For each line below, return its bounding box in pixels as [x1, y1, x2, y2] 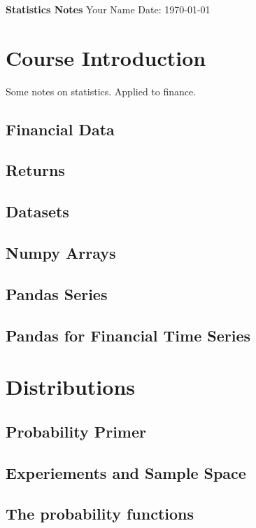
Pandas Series [6, 283, 108, 304]
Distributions [6, 372, 135, 401]
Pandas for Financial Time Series [6, 324, 251, 346]
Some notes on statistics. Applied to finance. [6, 83, 197, 98]
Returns [6, 159, 65, 181]
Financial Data [6, 118, 115, 140]
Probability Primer [6, 420, 147, 442]
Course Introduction [6, 43, 206, 72]
